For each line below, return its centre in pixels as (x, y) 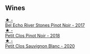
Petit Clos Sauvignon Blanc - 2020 (40, 46)
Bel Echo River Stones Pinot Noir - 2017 (45, 25)
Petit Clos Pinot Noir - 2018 (33, 35)
